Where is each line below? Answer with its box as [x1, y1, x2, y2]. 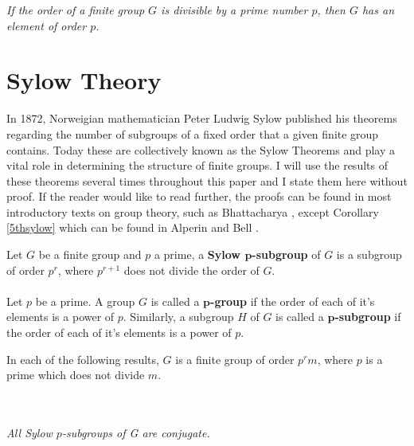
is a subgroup [336, 246, 402, 263]
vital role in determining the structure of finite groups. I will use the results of [6, 157, 388, 174]
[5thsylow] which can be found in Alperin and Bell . [6, 219, 259, 236]
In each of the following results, [6, 350, 159, 367]
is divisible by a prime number [161, 2, 308, 18]
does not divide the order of [123, 261, 260, 278]
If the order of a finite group [6, 2, 145, 18]
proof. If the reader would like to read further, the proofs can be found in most [6, 188, 392, 205]
